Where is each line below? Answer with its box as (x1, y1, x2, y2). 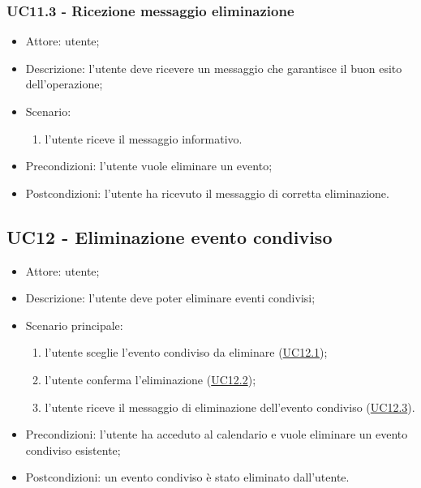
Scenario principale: (25, 316, 123, 333)
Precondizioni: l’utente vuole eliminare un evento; (25, 157, 273, 174)
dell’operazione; (25, 75, 103, 92)
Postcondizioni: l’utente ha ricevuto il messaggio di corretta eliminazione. (25, 184, 389, 201)
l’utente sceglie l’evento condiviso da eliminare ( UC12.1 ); (45, 344, 328, 361)
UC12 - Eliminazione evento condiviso (6, 224, 333, 249)
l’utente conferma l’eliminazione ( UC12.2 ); (45, 370, 256, 387)
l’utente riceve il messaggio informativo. (45, 130, 243, 147)
